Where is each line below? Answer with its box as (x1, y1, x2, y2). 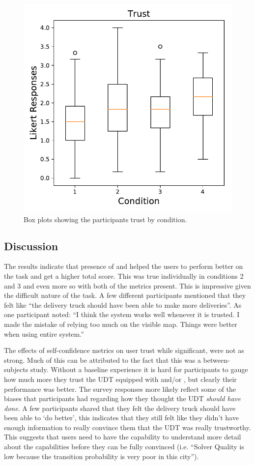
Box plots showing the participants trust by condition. (24, 214, 187, 224)
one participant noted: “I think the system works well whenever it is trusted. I (4, 309, 240, 320)
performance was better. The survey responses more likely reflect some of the (4, 383, 236, 394)
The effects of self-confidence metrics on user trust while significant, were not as (4, 345, 244, 355)
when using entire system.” (4, 328, 84, 339)
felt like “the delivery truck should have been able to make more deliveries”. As (4, 299, 242, 310)
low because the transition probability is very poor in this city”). (4, 451, 199, 461)
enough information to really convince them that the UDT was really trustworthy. (4, 422, 251, 432)
